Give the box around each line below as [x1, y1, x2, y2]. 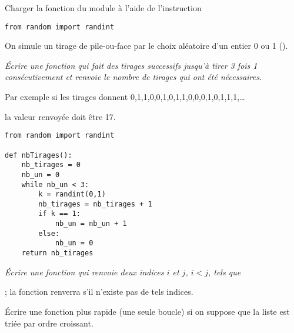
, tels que [208, 265, 241, 278]
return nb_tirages [21, 249, 93, 258]
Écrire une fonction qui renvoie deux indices [5, 265, 164, 278]
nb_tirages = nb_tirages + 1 [38, 199, 152, 208]
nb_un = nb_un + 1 [55, 219, 127, 228]
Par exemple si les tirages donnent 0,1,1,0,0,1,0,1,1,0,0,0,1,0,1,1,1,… [5, 91, 245, 103]
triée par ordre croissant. [5, 317, 93, 329]
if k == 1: [38, 209, 81, 218]
